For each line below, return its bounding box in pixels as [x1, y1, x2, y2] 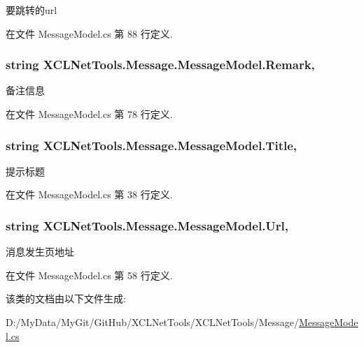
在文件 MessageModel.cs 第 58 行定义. [6, 267, 173, 282]
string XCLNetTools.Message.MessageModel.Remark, [6, 56, 315, 73]
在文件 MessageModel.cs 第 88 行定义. [6, 26, 173, 40]
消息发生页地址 [6, 244, 74, 259]
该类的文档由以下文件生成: [6, 291, 126, 306]
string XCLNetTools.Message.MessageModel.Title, [6, 136, 297, 154]
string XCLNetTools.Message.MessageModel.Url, [6, 216, 289, 234]
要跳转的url [6, 3, 57, 17]
